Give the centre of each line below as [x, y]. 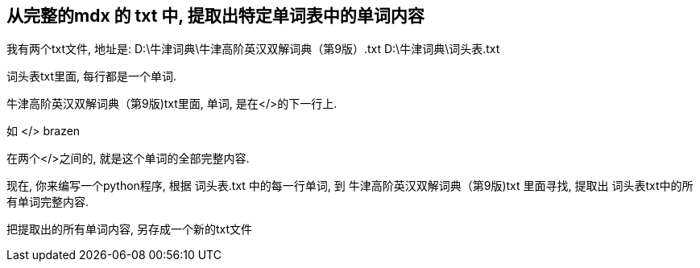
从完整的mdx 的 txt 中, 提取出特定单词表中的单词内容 [215, 16]
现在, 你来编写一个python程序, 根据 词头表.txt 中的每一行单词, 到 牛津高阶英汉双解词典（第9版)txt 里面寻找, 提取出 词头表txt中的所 [350, 186]
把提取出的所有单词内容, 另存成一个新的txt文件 [130, 229]
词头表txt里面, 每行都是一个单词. [92, 76]
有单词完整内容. [48, 202]
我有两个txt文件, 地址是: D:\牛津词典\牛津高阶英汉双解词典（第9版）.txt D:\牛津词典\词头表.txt [253, 49]
